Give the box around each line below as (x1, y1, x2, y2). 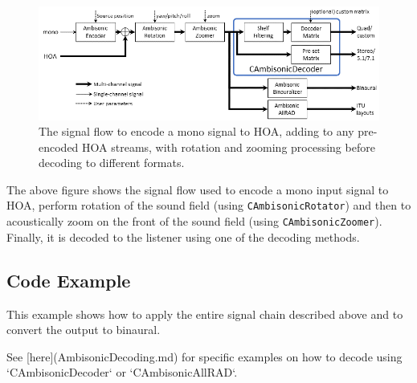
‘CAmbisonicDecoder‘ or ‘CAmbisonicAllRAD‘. (6, 364, 238, 381)
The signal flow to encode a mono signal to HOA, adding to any (39, 123, 354, 140)
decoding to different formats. (39, 154, 185, 171)
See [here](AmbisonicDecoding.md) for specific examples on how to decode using (6, 348, 403, 365)
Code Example (6, 267, 131, 292)
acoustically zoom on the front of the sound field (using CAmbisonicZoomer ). (6, 213, 382, 230)
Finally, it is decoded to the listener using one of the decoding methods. (6, 228, 360, 245)
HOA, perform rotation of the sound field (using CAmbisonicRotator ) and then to (6, 197, 411, 214)
